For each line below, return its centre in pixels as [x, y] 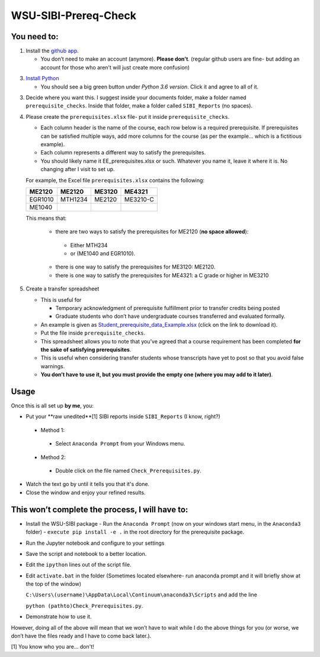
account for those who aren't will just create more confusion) [115, 67]
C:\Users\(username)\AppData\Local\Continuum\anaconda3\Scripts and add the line [141, 595]
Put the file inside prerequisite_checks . [93, 333]
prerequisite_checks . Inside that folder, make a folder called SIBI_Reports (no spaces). [139, 106]
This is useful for [61, 299]
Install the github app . [52, 51]
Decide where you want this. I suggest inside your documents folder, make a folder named [136, 97]
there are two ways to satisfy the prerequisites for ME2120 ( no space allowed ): [152, 232]
